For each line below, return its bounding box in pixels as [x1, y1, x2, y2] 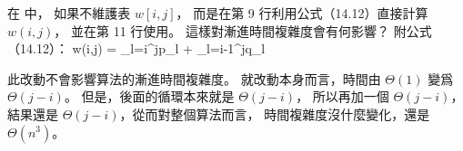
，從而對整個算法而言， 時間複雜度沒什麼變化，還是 [119, 104, 430, 123]
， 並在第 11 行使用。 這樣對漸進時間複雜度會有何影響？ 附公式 [54, 21, 432, 40]
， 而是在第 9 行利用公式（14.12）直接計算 [176, 4, 428, 22]
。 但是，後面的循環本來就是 [64, 87, 235, 106]
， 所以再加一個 [296, 87, 389, 106]
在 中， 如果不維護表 [7, 4, 131, 22]
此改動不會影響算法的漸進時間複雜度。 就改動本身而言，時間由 [7, 69, 381, 88]
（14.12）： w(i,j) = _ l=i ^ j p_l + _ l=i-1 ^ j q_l [7, 39, 266, 58]
